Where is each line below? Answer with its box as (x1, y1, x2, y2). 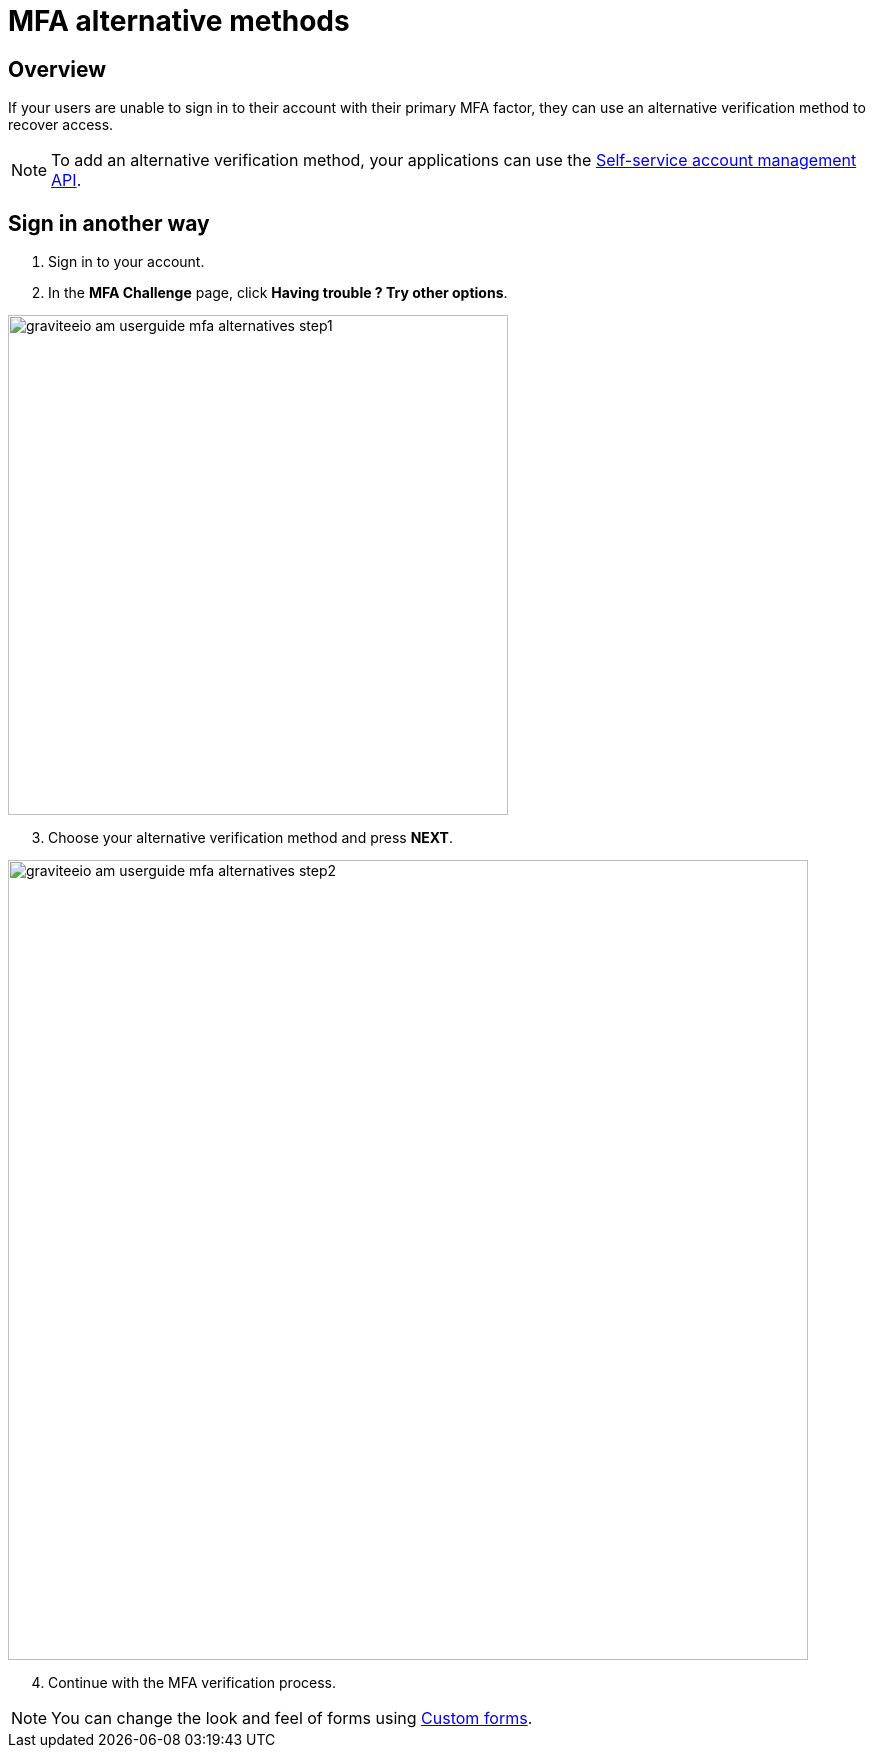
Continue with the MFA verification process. (48, 1674, 337, 1692)
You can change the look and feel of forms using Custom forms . (51, 1708, 533, 1729)
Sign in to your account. (48, 253, 205, 271)
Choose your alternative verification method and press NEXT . (48, 829, 453, 847)
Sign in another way (8, 210, 210, 236)
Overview (8, 56, 107, 82)
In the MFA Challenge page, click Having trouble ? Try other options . (48, 284, 508, 302)
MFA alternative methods (8, 4, 350, 38)
